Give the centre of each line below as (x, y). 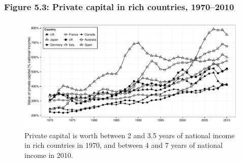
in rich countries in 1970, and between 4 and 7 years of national (124, 145)
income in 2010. (49, 155)
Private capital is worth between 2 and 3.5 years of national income (130, 135)
